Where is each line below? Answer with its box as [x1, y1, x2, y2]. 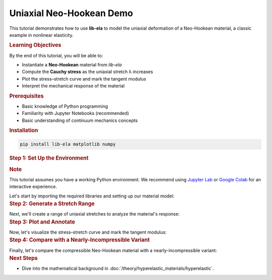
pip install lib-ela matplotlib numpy [20, 142, 116, 147]
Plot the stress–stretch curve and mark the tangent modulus [22, 76, 147, 82]
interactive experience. [9, 184, 57, 190]
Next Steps [9, 255, 38, 262]
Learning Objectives [9, 42, 61, 49]
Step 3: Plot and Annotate [9, 218, 76, 225]
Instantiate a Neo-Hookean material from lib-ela [22, 61, 122, 67]
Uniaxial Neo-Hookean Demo [9, 8, 133, 19]
